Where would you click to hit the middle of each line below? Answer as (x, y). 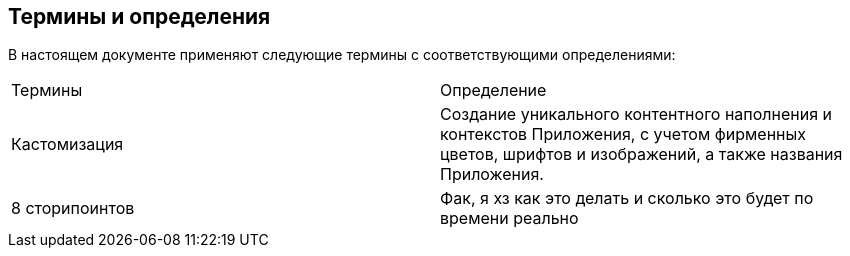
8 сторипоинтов (73, 208)
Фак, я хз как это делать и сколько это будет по (627, 198)
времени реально (509, 218)
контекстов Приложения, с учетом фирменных (623, 134)
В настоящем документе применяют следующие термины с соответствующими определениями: (342, 55)
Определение (493, 90)
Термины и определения (139, 16)
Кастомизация (67, 144)
